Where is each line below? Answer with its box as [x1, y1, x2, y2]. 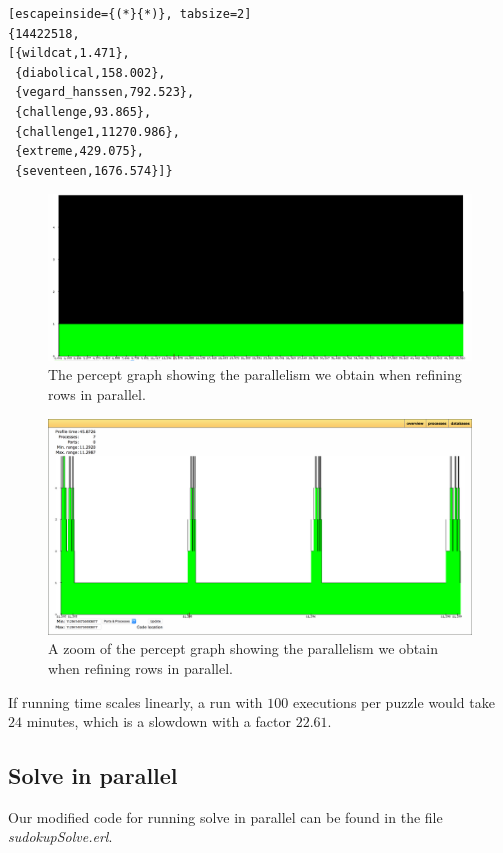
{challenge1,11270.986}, [15, 124, 180, 139]
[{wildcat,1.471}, [8, 46, 130, 61]
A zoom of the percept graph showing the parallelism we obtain [48, 638, 438, 659]
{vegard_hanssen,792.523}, [15, 85, 195, 100]
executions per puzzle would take [292, 691, 495, 712]
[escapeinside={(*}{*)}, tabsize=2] [8, 7, 252, 21]
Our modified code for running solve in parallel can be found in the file [8, 806, 443, 827]
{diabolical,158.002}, [15, 65, 166, 80]
